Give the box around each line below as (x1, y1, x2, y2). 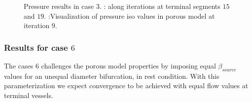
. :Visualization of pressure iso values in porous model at (44, 10, 215, 21)
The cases (4, 61, 34, 70)
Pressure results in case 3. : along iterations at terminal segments (24, 1, 220, 11)
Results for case (4, 41, 68, 53)
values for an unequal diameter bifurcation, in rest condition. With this (4, 70, 219, 81)
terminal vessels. (4, 90, 53, 100)
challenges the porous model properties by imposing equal (41, 61, 216, 70)
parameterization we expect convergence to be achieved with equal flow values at (4, 80, 249, 91)
